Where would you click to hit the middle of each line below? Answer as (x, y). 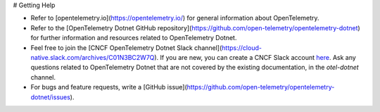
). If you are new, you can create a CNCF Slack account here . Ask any (255, 57)
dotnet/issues (50, 97)
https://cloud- (242, 48)
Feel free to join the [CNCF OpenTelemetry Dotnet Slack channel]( (126, 48)
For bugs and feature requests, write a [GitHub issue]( (109, 87)
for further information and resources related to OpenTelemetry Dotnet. (134, 38)
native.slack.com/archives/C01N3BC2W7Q (93, 57)
